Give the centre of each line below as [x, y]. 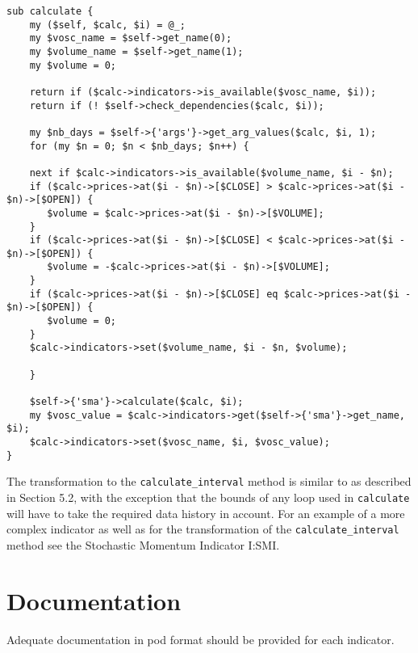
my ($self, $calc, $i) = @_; [107, 25]
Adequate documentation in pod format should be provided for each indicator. [201, 639]
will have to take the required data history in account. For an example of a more [206, 513]
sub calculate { [50, 11]
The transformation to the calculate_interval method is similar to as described [209, 481]
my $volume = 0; [73, 65]
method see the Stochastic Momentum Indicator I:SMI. [143, 544]
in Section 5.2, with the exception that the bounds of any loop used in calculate [208, 497]
